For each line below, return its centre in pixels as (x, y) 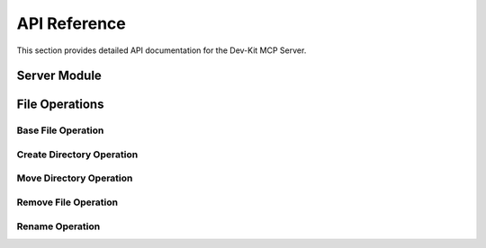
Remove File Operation (67, 202)
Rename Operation (58, 226)
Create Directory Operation (77, 155)
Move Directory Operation (75, 178)
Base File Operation (60, 130)
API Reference (71, 23)
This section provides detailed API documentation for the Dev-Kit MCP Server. (162, 50)
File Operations (60, 105)
